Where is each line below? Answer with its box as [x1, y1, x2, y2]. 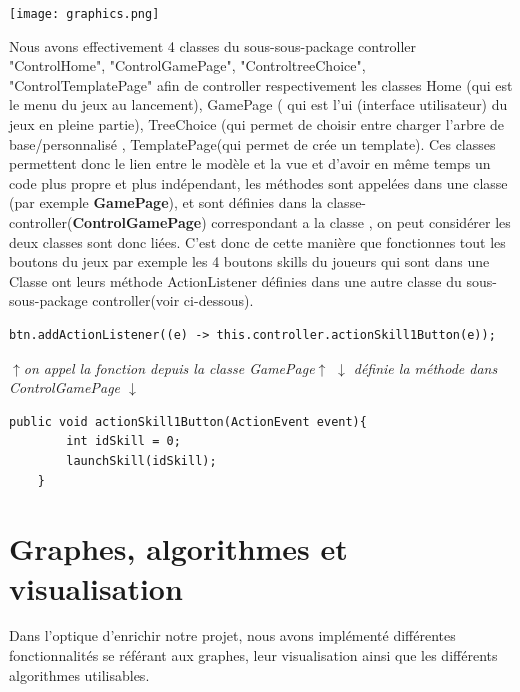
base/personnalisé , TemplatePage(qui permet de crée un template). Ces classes [9, 133, 496, 154]
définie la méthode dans [353, 357, 498, 378]
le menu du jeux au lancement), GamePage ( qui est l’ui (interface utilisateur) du [9, 94, 508, 115]
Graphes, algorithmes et [9, 528, 348, 569]
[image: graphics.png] [9, 7, 160, 21]
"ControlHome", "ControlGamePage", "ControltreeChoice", [9, 55, 366, 76]
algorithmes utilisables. [9, 664, 150, 685]
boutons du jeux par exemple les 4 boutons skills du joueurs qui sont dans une [9, 251, 490, 272]
